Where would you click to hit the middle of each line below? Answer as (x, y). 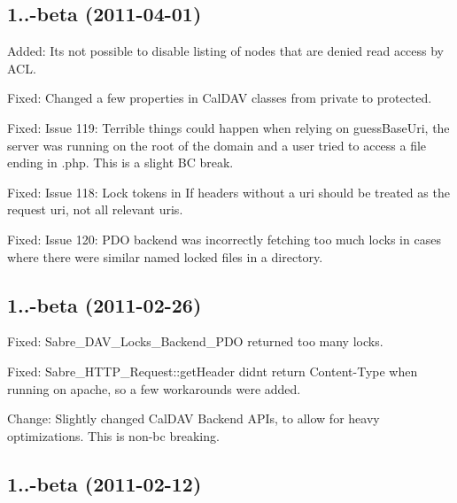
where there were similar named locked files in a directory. (165, 256)
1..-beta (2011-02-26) (105, 304)
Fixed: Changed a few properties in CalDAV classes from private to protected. (220, 98)
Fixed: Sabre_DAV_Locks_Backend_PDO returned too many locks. (195, 341)
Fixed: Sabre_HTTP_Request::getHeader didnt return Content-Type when (213, 371)
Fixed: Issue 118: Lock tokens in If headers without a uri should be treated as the (228, 192)
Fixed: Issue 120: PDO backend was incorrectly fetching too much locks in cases (224, 239)
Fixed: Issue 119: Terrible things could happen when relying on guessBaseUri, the (228, 127)
